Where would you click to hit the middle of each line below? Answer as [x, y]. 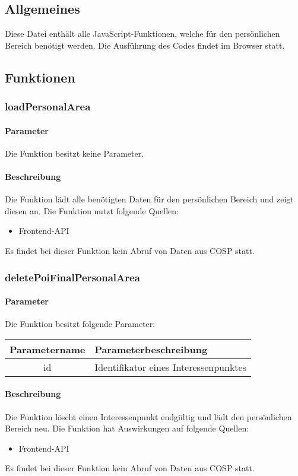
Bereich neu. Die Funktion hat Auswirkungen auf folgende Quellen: [127, 428]
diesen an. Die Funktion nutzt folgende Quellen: [92, 210]
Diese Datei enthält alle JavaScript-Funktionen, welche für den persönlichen [142, 34]
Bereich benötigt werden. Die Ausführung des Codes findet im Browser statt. [145, 45]
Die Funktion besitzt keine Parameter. [74, 153]
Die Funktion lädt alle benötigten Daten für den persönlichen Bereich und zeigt [149, 199]
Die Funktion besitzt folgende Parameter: [80, 324]
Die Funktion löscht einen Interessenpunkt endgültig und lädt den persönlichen [148, 416]
